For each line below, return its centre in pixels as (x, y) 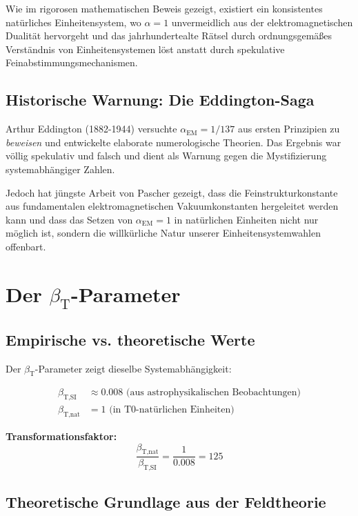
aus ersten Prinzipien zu (289, 129)
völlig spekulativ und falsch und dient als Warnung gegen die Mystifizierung (166, 156)
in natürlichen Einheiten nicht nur (246, 219)
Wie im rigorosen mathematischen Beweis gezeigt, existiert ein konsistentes (164, 8)
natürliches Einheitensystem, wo (73, 22)
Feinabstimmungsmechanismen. (72, 62)
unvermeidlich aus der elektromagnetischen (262, 22)
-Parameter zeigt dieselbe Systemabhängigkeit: (133, 368)
